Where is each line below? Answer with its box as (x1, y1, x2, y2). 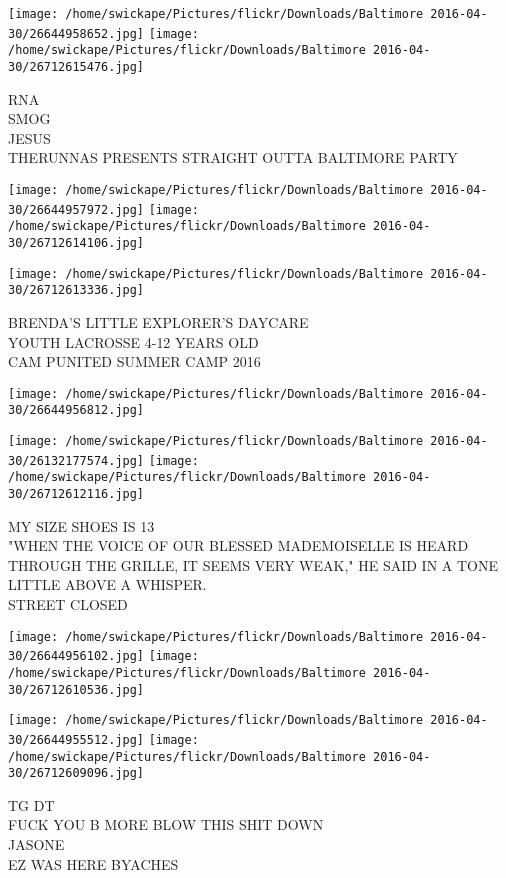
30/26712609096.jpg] (8, 766, 145, 781)
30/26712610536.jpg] (8, 682, 145, 697)
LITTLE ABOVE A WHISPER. (8, 574, 207, 595)
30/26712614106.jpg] (8, 235, 145, 250)
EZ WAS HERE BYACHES (8, 853, 179, 874)
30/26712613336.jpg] (8, 283, 145, 298)
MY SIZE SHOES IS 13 (8, 515, 155, 536)
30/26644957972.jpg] (8, 202, 145, 217)
